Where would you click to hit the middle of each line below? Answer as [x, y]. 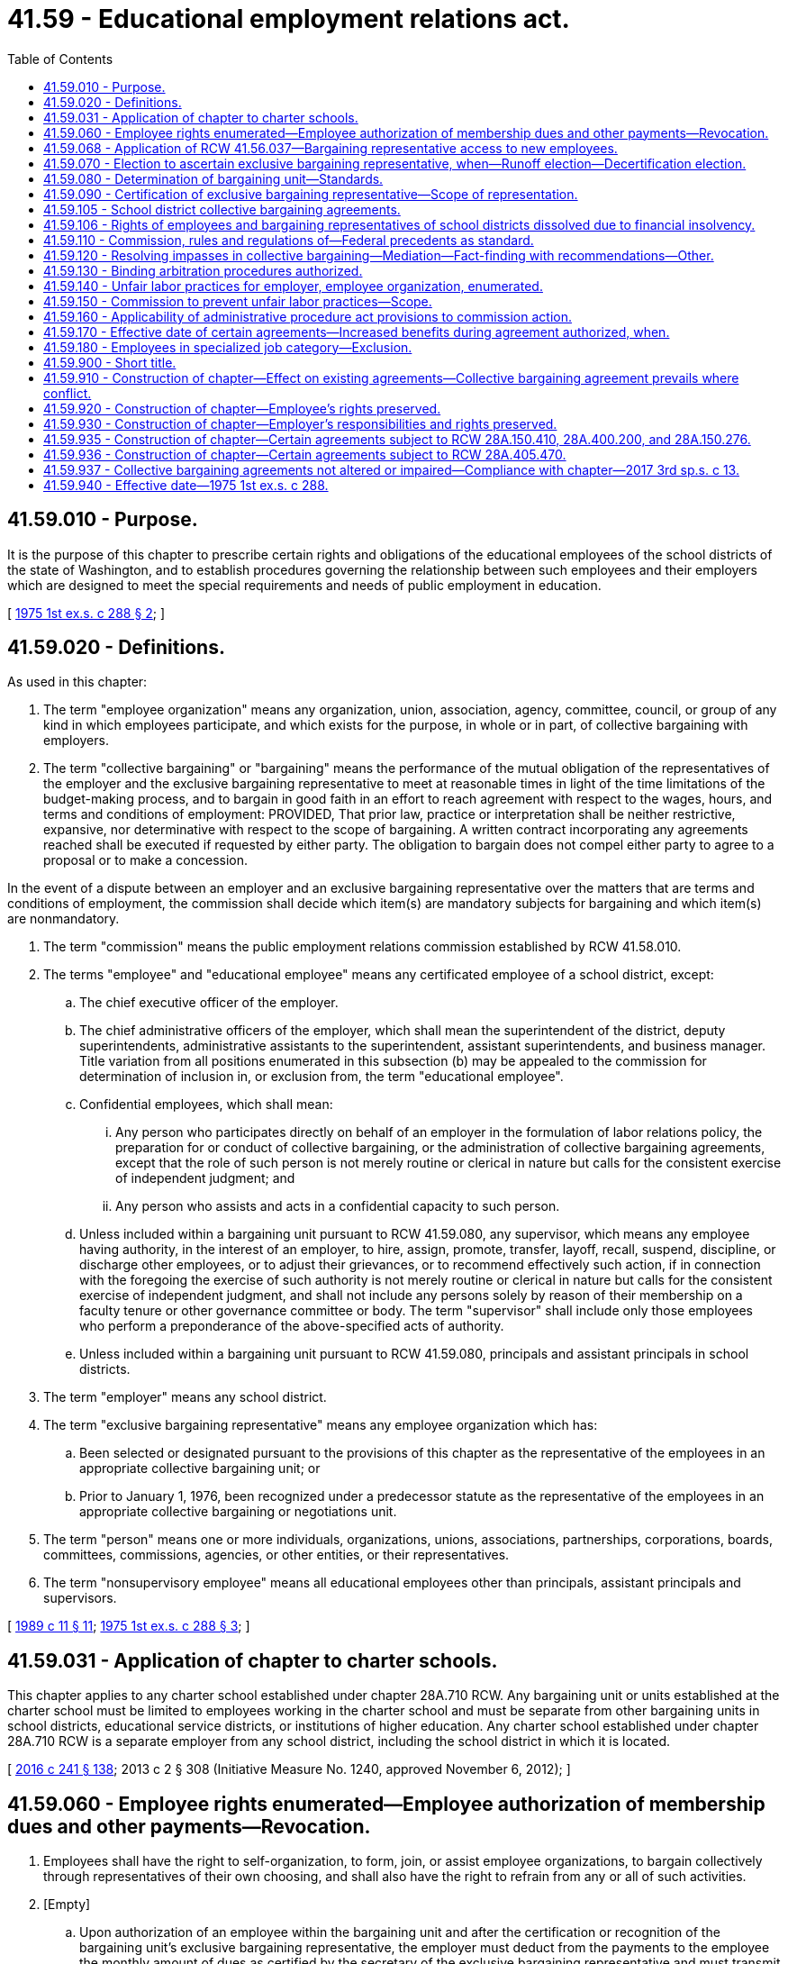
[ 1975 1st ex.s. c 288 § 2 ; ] [86, 613]
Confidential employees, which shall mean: [206, 1105]
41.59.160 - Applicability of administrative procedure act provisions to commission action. [308, 316]
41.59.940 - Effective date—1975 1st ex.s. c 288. [186, 485]
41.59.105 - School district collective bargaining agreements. [222, 209]
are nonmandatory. [63, 919]
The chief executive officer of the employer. [209, 1003]
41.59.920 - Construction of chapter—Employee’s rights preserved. [242, 408]
